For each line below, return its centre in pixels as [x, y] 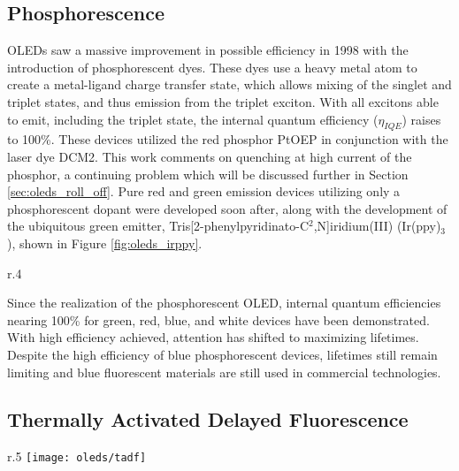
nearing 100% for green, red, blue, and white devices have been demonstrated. [218, 319]
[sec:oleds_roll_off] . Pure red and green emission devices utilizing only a [204, 191]
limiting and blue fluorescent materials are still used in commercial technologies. [224, 372]
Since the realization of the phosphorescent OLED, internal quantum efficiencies [224, 303]
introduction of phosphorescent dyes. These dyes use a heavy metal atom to [212, 67]
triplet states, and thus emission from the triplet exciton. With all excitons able [223, 101]
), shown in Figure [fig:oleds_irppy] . [105, 243]
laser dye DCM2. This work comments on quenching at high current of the [210, 156]
